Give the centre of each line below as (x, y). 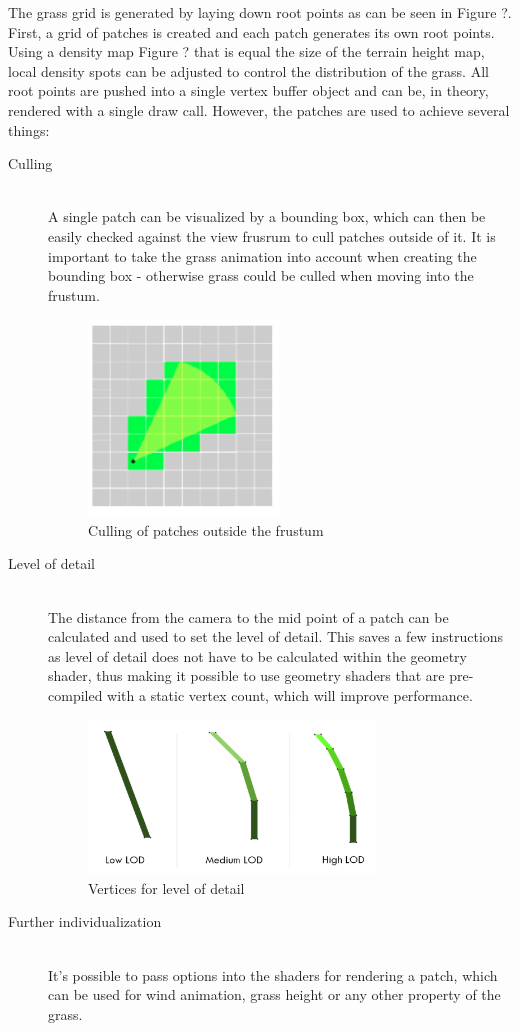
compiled (75, 695)
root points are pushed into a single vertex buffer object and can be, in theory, (248, 90)
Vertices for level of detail (166, 887)
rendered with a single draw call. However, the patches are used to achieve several (259, 109)
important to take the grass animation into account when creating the (262, 255)
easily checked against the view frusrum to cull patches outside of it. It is (272, 235)
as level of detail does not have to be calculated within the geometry (257, 655)
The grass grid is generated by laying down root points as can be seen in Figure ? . (260, 12)
